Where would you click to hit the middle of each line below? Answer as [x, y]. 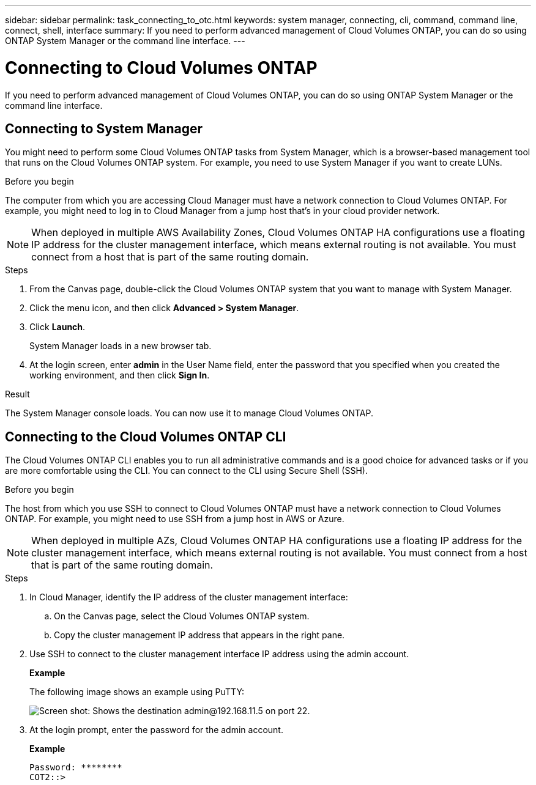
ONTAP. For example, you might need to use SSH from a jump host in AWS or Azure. [175, 519]
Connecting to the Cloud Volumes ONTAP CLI [146, 437]
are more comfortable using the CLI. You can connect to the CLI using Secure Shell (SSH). [186, 471]
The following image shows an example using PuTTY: [137, 692]
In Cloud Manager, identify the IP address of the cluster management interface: [189, 597]
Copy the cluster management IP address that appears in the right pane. [199, 635]
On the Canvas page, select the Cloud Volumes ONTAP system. [182, 616]
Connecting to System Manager [104, 128]
